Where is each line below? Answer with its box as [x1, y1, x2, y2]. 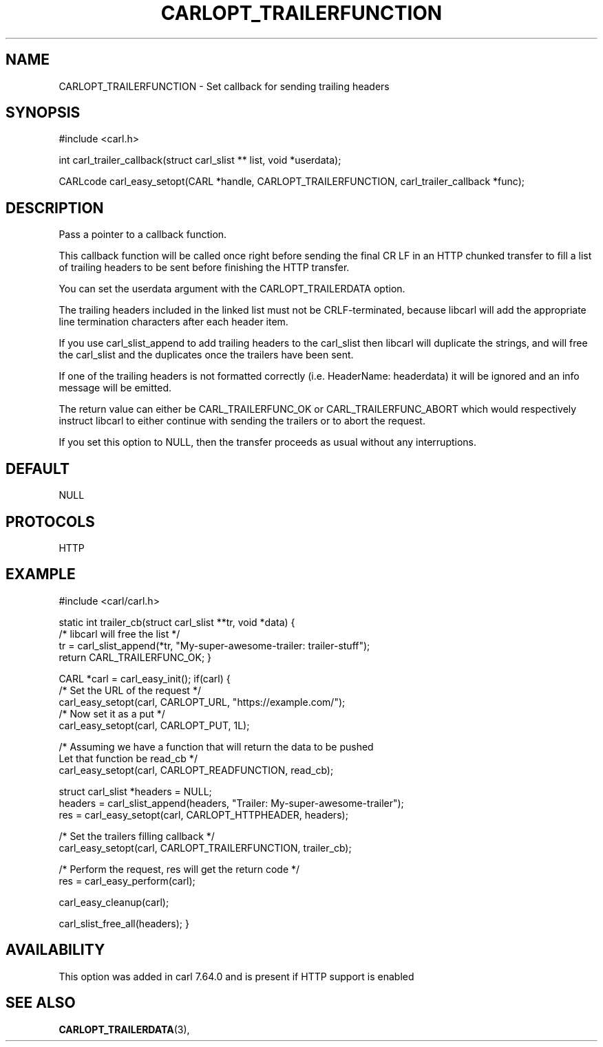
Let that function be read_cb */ [59, 752, 198, 764]
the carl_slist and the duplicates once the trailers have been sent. [59, 349, 354, 361]
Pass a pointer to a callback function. [59, 228, 227, 241]
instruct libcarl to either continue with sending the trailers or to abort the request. [59, 415, 425, 427]
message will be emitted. [59, 382, 171, 394]
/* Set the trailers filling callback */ [59, 830, 215, 842]
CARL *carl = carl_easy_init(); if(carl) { [59, 672, 231, 684]
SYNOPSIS [6, 104, 81, 122]
